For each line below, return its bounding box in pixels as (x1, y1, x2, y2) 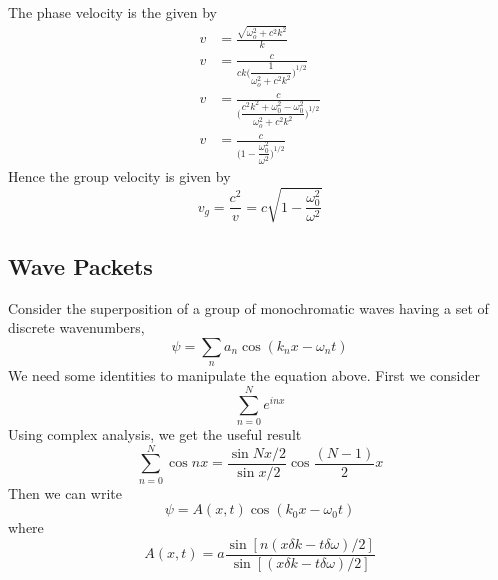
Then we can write (8, 482, 122, 503)
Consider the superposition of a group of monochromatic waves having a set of (8, 297, 489, 318)
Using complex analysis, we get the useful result (8, 423, 302, 444)
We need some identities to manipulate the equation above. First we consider (8, 365, 480, 386)
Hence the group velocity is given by (8, 166, 231, 187)
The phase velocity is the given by (8, 2, 217, 22)
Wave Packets (8, 250, 153, 281)
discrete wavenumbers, (8, 317, 145, 338)
